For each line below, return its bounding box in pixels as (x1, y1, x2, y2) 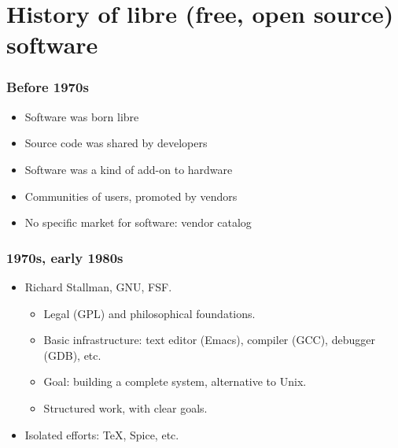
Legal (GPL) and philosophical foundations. (43, 305, 256, 321)
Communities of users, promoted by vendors (24, 187, 238, 204)
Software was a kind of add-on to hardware (24, 161, 233, 177)
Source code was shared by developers (24, 135, 208, 151)
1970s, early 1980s (6, 247, 123, 267)
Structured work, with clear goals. (43, 399, 208, 416)
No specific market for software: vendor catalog (24, 214, 252, 231)
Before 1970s (6, 77, 89, 97)
